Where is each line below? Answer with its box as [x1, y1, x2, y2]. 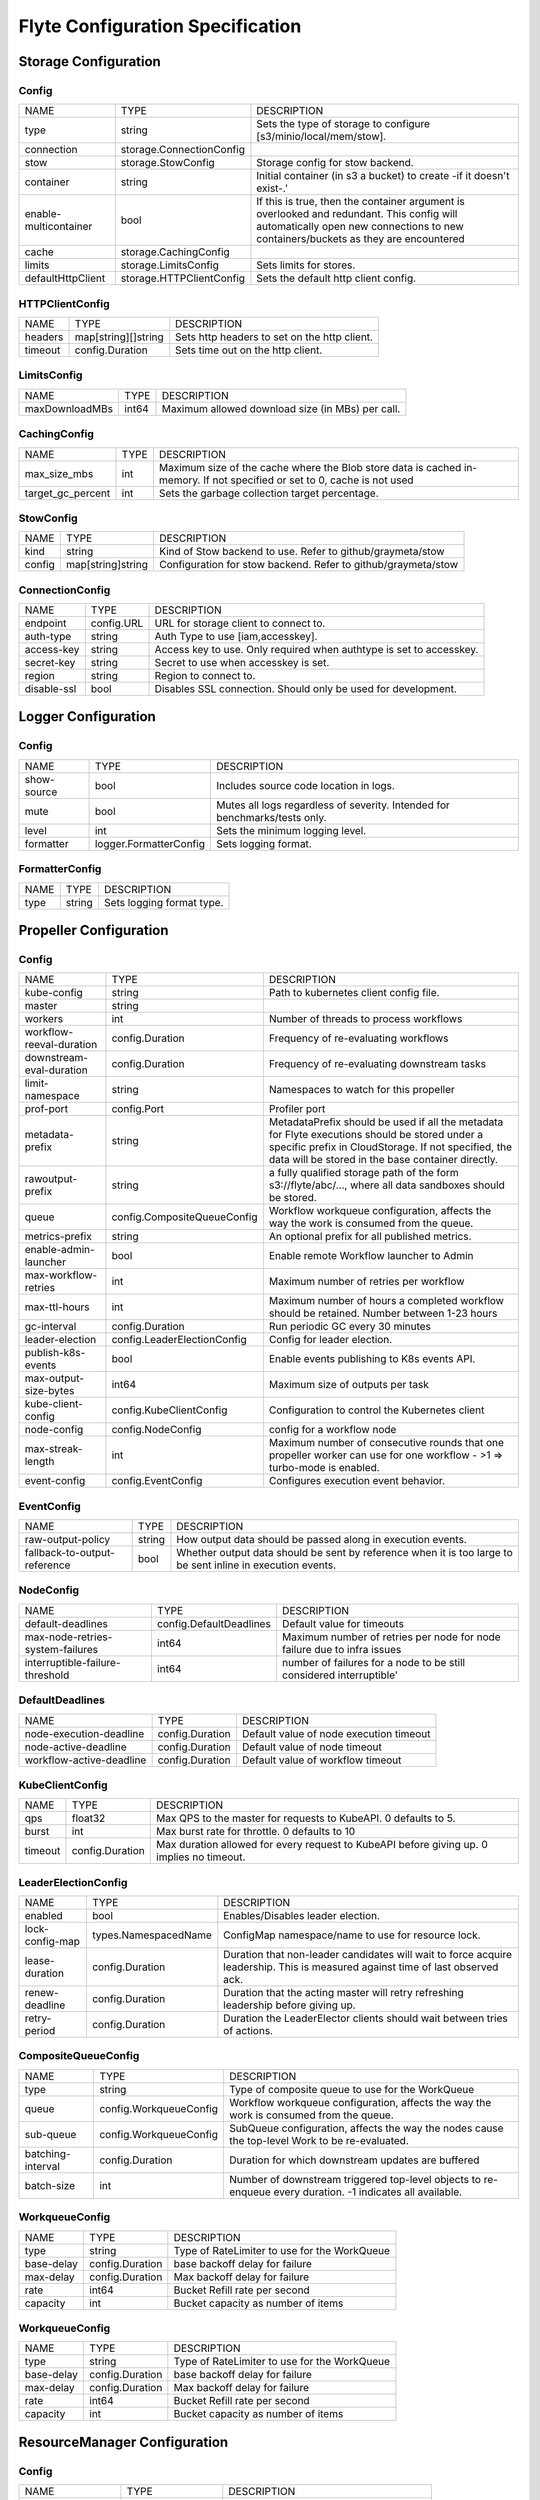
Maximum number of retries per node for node [281, 1630, 501, 1644]
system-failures [24, 1642, 99, 1656]
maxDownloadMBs [24, 401, 114, 415]
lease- [24, 1954, 55, 1968]
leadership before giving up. [223, 1998, 356, 2012]
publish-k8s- [24, 1346, 86, 1360]
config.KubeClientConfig [111, 1403, 228, 1417]
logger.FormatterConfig [94, 836, 205, 850]
